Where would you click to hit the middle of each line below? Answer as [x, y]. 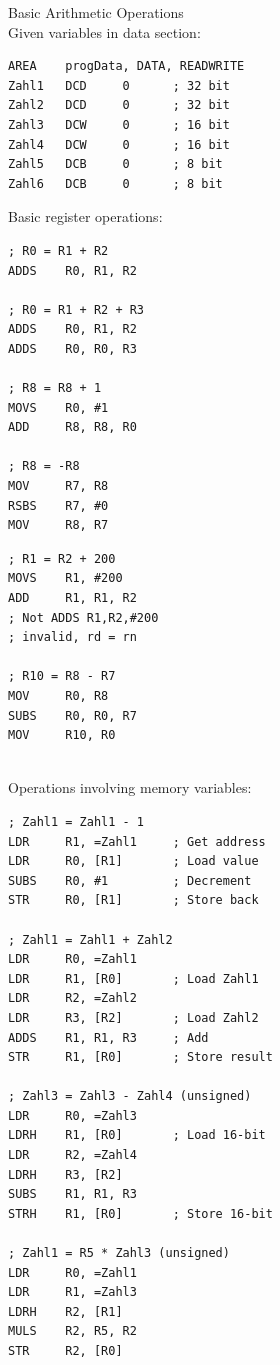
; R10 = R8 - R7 [62, 676]
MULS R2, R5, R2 [72, 1331]
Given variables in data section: [104, 31]
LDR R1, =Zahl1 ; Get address [137, 841]
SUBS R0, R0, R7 [72, 715]
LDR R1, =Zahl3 [72, 1292]
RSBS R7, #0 [58, 505]
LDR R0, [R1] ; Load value [133, 861]
